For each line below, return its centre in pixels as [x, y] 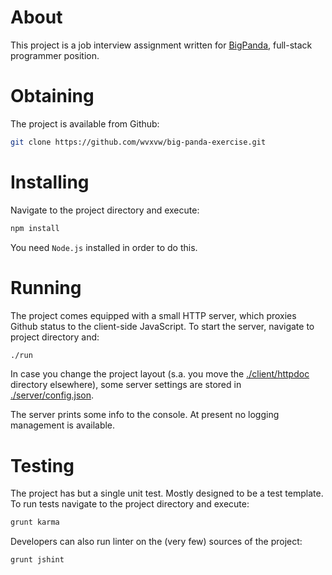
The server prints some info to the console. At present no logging [145, 415]
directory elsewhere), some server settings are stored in [126, 385]
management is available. [63, 425]
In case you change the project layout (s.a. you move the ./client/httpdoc [160, 374]
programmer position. [55, 55]
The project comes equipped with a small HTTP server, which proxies [153, 315]
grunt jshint [37, 560]
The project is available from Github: [85, 123]
